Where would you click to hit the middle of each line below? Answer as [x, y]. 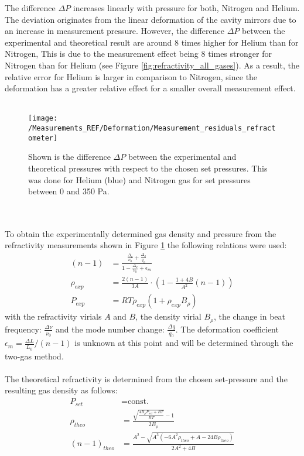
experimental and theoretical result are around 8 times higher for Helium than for [152, 42]
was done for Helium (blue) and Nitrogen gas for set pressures [139, 179]
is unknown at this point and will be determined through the [184, 343]
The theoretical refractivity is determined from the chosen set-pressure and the [146, 378]
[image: [43, 119]
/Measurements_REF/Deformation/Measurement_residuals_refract [152, 128]
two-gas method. [34, 356]
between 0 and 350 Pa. [69, 191]
